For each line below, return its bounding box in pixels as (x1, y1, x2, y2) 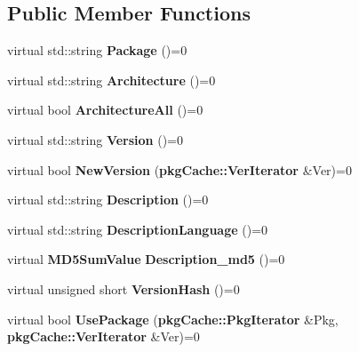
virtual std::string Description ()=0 (7, 190, 209, 209)
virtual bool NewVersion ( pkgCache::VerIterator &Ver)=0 (7, 160, 352, 179)
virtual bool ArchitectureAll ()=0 (7, 100, 203, 119)
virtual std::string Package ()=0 (7, 41, 187, 60)
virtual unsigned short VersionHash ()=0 (7, 279, 240, 298)
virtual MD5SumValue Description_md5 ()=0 (7, 250, 285, 268)
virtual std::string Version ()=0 (7, 130, 183, 148)
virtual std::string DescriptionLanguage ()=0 (7, 220, 268, 238)
